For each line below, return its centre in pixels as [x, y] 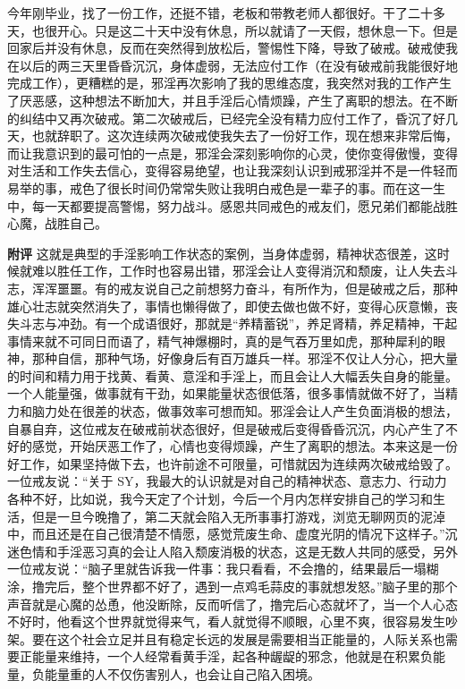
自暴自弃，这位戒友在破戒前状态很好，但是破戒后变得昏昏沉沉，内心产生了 [226, 428]
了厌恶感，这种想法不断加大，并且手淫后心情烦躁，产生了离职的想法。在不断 [232, 100]
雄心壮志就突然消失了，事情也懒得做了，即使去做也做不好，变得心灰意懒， [226, 306]
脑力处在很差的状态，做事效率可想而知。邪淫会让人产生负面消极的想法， [245, 411]
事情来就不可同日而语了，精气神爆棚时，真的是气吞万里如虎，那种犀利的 [220, 340]
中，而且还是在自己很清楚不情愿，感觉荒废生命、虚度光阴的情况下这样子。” [226, 534]
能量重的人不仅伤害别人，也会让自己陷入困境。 [182, 673]
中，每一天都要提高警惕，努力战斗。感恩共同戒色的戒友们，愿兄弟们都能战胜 [232, 205]
